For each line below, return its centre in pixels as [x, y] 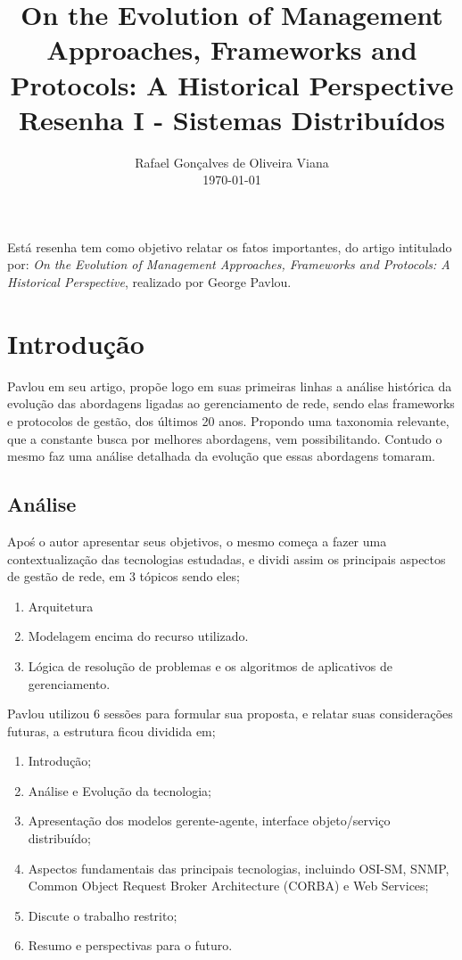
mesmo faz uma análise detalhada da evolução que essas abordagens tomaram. [221, 456]
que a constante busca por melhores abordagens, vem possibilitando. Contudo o [225, 438]
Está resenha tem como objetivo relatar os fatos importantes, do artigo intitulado [230, 246]
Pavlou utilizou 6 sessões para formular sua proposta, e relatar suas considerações [230, 714]
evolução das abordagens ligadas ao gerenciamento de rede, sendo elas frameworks [231, 403]
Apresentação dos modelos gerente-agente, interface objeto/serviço [209, 821]
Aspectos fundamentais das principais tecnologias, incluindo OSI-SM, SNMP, [239, 868]
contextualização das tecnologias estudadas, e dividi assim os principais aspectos [227, 558]
